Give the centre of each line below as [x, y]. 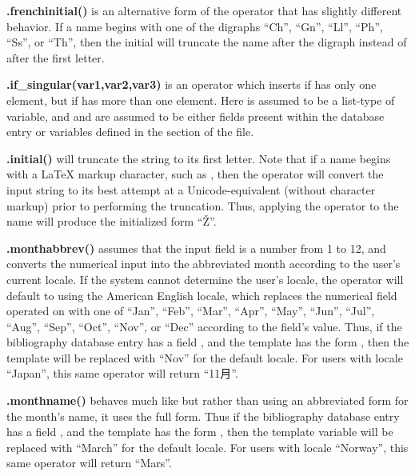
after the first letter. [56, 57]
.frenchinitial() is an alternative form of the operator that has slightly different [204, 10]
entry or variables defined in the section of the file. [130, 132]
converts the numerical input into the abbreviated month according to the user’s [204, 264]
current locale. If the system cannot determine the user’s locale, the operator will [205, 279]
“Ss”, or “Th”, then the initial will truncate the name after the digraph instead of [207, 42]
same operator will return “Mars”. [89, 463]
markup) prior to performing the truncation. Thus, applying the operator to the [203, 205]
